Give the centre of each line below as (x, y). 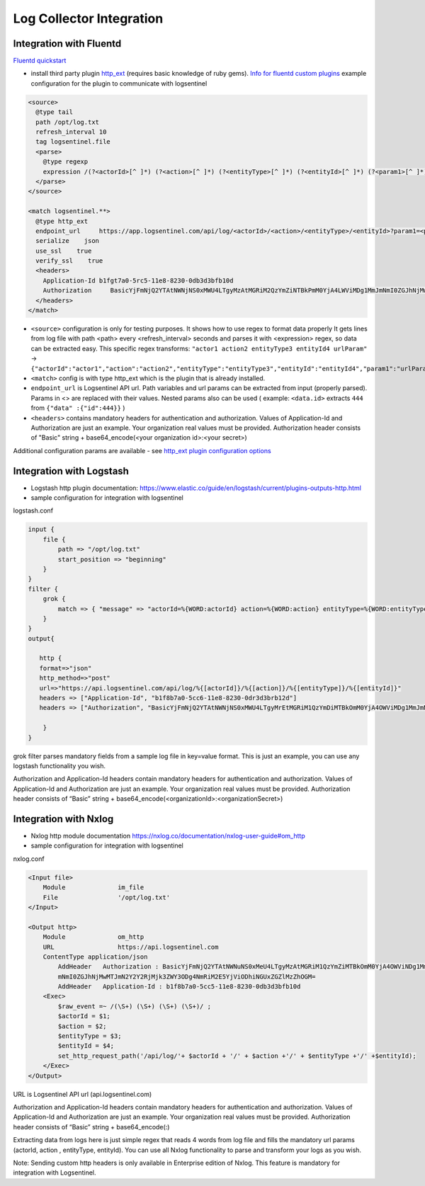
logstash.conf (33, 511)
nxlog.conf (29, 859)
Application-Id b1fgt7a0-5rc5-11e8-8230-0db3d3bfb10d (138, 280)
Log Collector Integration (88, 18)
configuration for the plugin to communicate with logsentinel (119, 83)
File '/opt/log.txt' (106, 897)
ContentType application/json (95, 957)
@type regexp (66, 162)
